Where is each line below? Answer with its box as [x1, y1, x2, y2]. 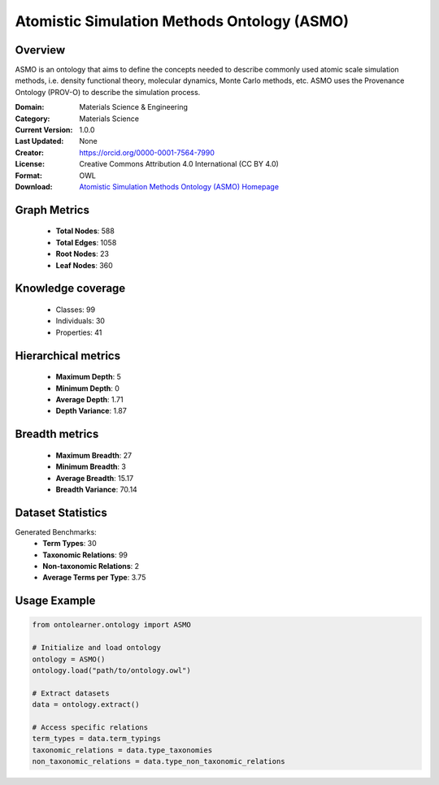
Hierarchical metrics [15, 349, 121, 362]
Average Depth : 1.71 [55, 394, 124, 404]
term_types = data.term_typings [32, 734, 162, 744]
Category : [15, 114, 50, 124]
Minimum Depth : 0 [55, 383, 120, 393]
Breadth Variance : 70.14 [55, 484, 137, 494]
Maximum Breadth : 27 [55, 450, 133, 460]
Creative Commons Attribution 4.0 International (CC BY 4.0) [79, 159, 280, 169]
